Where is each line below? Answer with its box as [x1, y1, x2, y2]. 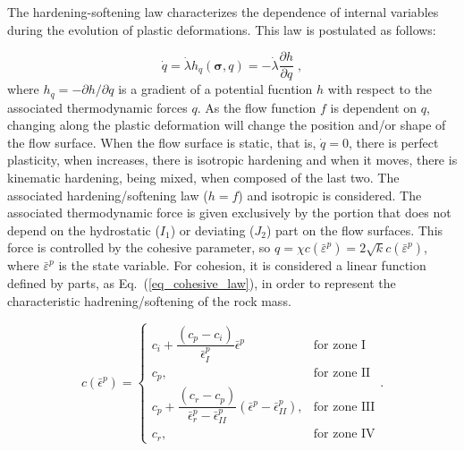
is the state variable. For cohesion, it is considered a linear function [58, 256, 426, 275]
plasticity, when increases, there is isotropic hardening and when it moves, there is [7, 150, 458, 169]
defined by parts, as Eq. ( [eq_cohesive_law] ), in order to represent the [7, 274, 396, 293]
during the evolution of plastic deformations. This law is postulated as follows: [7, 20, 436, 38]
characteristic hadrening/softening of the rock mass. [7, 291, 291, 310]
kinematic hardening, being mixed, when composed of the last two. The [7, 168, 400, 187]
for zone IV [313, 428, 375, 441]
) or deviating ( [170, 220, 255, 239]
